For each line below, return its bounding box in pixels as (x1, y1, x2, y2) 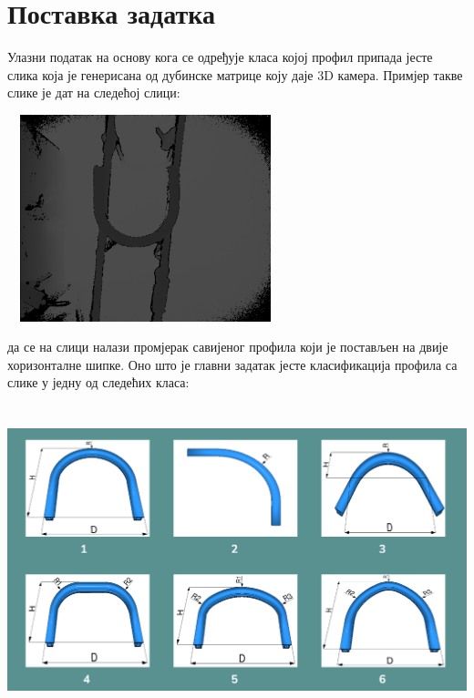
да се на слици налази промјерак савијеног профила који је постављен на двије (7, 337, 448, 356)
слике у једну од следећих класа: (7, 373, 190, 392)
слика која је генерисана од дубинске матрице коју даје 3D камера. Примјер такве (7, 65, 463, 84)
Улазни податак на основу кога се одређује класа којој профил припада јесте (7, 47, 433, 67)
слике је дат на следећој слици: (7, 83, 180, 102)
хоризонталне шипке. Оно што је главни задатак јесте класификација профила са (7, 354, 458, 374)
